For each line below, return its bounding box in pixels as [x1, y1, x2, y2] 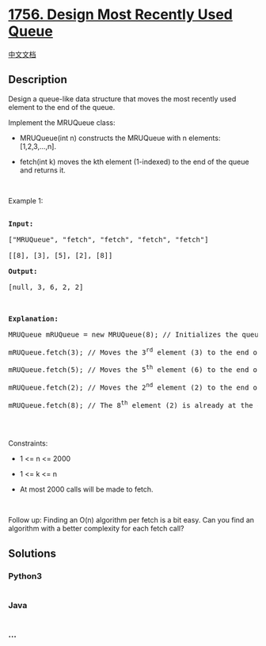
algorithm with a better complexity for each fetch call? [8, 524, 184, 534]
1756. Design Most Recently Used [8, 6, 234, 24]
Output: [8, 267, 38, 275]
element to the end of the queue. [8, 102, 116, 112]
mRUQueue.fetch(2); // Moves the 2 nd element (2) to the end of [8, 382, 262, 392]
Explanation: [8, 314, 59, 323]
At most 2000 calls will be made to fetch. [19, 484, 154, 494]
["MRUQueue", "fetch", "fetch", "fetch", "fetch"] [8, 235, 209, 244]
